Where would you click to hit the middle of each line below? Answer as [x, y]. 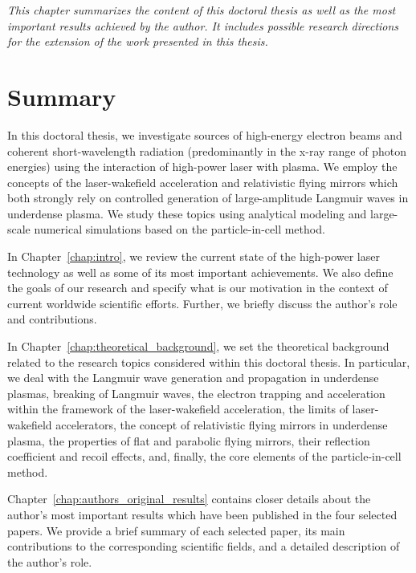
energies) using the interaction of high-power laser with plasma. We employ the [202, 167]
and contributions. [52, 319]
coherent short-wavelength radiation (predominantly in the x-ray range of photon [207, 150]
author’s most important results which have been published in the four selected [202, 514]
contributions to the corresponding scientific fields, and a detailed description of [204, 546]
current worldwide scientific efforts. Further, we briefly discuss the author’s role [202, 303]
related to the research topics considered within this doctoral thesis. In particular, [209, 362]
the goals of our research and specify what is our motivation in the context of [198, 288]
